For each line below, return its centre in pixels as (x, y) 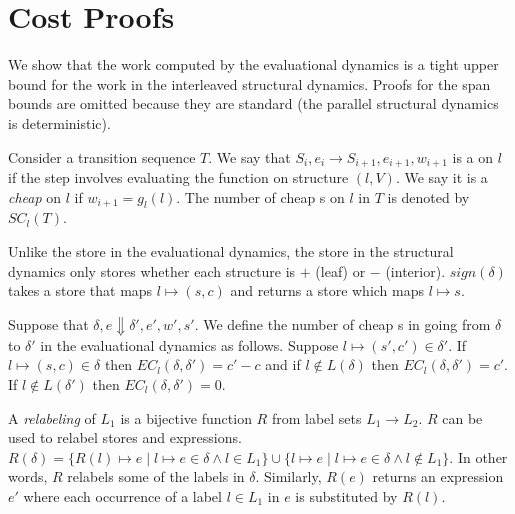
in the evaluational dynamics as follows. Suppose (189, 344)
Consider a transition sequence (102, 156)
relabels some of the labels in (156, 476)
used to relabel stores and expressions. (125, 437)
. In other (478, 456)
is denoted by (428, 196)
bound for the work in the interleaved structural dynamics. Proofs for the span (249, 83)
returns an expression (438, 476)
